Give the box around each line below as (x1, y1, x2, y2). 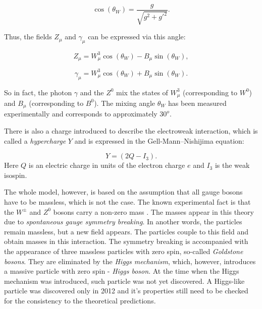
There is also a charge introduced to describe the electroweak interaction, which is (4, 126, 258, 136)
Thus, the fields (4, 31, 52, 42)
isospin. (4, 169, 27, 180)
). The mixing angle (94, 97, 155, 108)
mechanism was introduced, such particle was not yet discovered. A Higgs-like (4, 275, 245, 286)
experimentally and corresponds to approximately (4, 108, 158, 119)
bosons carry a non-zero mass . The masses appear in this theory (53, 206, 254, 217)
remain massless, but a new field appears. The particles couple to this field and (4, 226, 249, 236)
